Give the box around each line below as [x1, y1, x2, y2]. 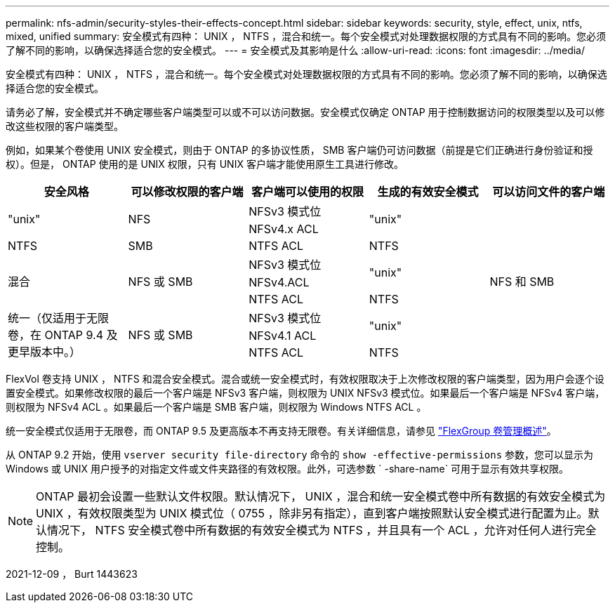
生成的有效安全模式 [377, 185, 479, 199]
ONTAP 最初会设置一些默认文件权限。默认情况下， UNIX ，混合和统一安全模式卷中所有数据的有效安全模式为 [36, 489, 606, 503]
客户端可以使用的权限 [251, 185, 364, 199]
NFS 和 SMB [489, 275, 555, 289]
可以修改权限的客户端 [131, 185, 244, 199]
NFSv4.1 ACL [249, 329, 317, 343]
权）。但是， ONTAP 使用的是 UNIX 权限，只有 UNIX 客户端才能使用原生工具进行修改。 [6, 158, 404, 170]
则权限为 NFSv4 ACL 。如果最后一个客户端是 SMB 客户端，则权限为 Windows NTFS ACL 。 [6, 401, 427, 413]
